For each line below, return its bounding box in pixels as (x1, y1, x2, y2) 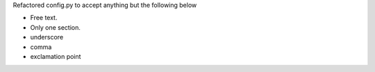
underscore (30, 33, 64, 42)
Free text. (30, 14, 58, 22)
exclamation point (30, 52, 81, 60)
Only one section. (30, 23, 81, 31)
